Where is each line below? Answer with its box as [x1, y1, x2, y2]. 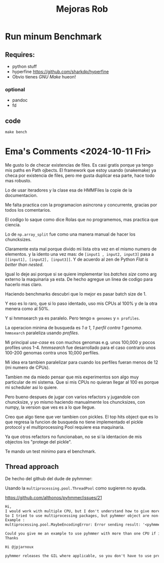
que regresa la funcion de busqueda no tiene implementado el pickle [5, 419, 143, 425]
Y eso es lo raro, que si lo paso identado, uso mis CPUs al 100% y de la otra [5, 300, 158, 307]
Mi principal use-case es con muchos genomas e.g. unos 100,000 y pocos [5, 340, 155, 345]
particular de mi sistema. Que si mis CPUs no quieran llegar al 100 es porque [5, 379, 159, 385]
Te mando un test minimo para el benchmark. [5, 448, 96, 454]
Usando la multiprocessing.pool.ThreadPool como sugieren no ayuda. [5, 485, 146, 491]
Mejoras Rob [56, 3, 108, 15]
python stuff [12, 64, 37, 69]
